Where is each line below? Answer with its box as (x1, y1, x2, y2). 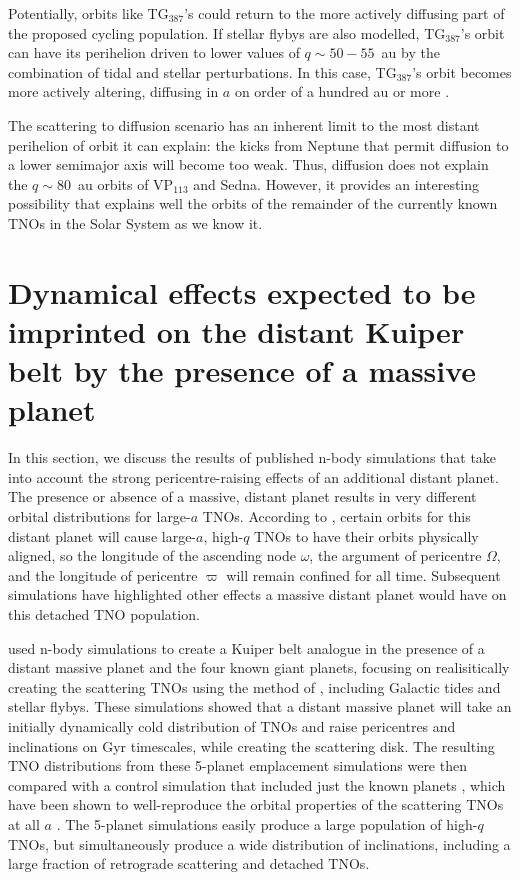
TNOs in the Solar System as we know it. (8, 212, 263, 233)
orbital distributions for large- (8, 506, 191, 526)
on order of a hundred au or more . (234, 81, 450, 102)
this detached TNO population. (8, 603, 200, 624)
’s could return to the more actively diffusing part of (184, 3, 505, 23)
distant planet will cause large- (8, 525, 197, 546)
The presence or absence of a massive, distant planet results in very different (8, 486, 477, 507)
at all (8, 813, 40, 834)
